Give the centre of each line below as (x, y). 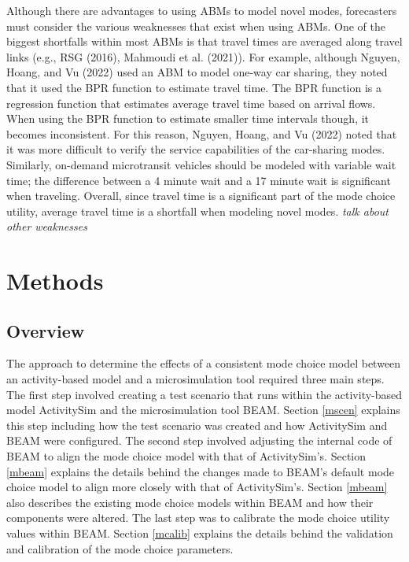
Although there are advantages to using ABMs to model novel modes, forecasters (202, 10)
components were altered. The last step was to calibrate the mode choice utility (198, 518)
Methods (55, 281)
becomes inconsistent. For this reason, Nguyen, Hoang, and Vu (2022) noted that (202, 133)
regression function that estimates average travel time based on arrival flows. (191, 103)
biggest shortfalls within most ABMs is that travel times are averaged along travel (204, 41)
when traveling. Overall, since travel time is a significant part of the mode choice (201, 196)
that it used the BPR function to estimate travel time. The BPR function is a (194, 87)
